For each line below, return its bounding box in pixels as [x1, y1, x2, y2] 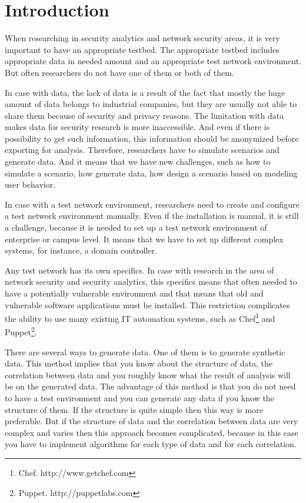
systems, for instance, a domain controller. [5, 244, 158, 257]
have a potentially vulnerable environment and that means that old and [5, 287, 264, 299]
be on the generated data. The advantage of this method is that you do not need [5, 380, 296, 392]
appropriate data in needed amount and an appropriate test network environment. [5, 55, 301, 67]
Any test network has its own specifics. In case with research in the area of [5, 264, 274, 276]
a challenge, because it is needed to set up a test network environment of [5, 221, 267, 234]
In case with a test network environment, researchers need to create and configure [5, 198, 300, 210]
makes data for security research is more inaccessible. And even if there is [5, 121, 270, 133]
